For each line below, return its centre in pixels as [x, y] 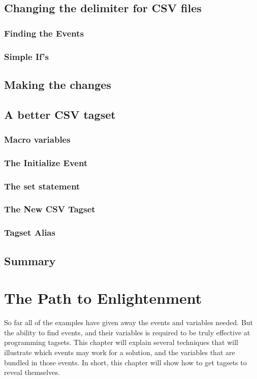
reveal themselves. [32, 372]
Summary [30, 260]
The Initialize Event [46, 162]
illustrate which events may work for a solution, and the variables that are [120, 352]
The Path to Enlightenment [103, 298]
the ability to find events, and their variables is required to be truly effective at [127, 332]
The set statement [42, 186]
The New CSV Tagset [50, 209]
